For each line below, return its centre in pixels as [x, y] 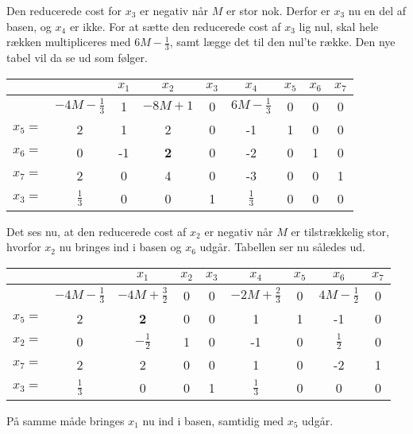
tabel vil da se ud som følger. [77, 58]
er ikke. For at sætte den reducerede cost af [175, 26]
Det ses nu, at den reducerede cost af [96, 231]
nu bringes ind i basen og [120, 247]
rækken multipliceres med [69, 42]
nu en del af [377, 10]
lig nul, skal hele [339, 26]
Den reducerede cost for [64, 10]
